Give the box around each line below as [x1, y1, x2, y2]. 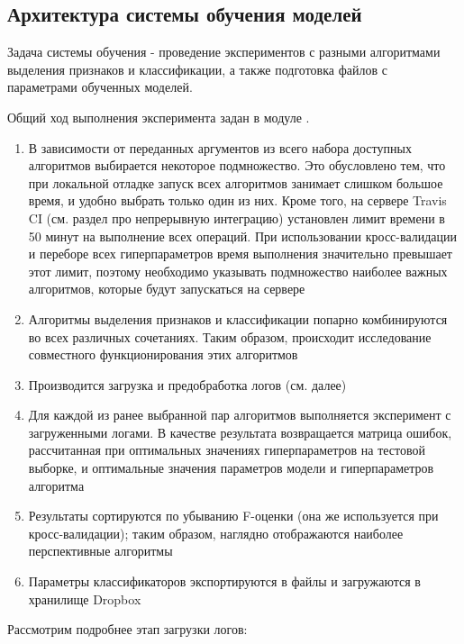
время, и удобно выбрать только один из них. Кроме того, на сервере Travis [28, 191, 447, 210]
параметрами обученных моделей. [7, 77, 193, 96]
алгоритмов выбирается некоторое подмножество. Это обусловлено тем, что [28, 156, 446, 175]
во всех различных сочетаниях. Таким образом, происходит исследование [28, 327, 432, 346]
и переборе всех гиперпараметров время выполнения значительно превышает [28, 244, 452, 263]
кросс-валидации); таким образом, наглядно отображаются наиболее [28, 523, 404, 542]
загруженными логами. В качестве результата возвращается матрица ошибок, [28, 422, 452, 441]
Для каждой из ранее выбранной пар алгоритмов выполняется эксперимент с [28, 405, 451, 424]
